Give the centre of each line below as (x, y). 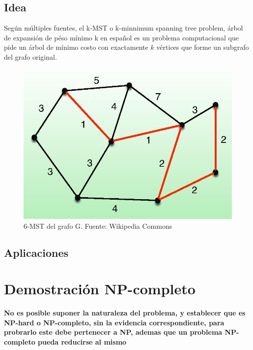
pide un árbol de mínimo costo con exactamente (76, 47)
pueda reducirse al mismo (82, 342)
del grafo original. (30, 56)
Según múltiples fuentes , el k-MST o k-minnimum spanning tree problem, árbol (124, 28)
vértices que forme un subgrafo (203, 47)
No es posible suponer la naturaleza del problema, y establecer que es (125, 313)
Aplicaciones (36, 252)
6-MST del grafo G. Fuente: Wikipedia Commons (98, 226)
